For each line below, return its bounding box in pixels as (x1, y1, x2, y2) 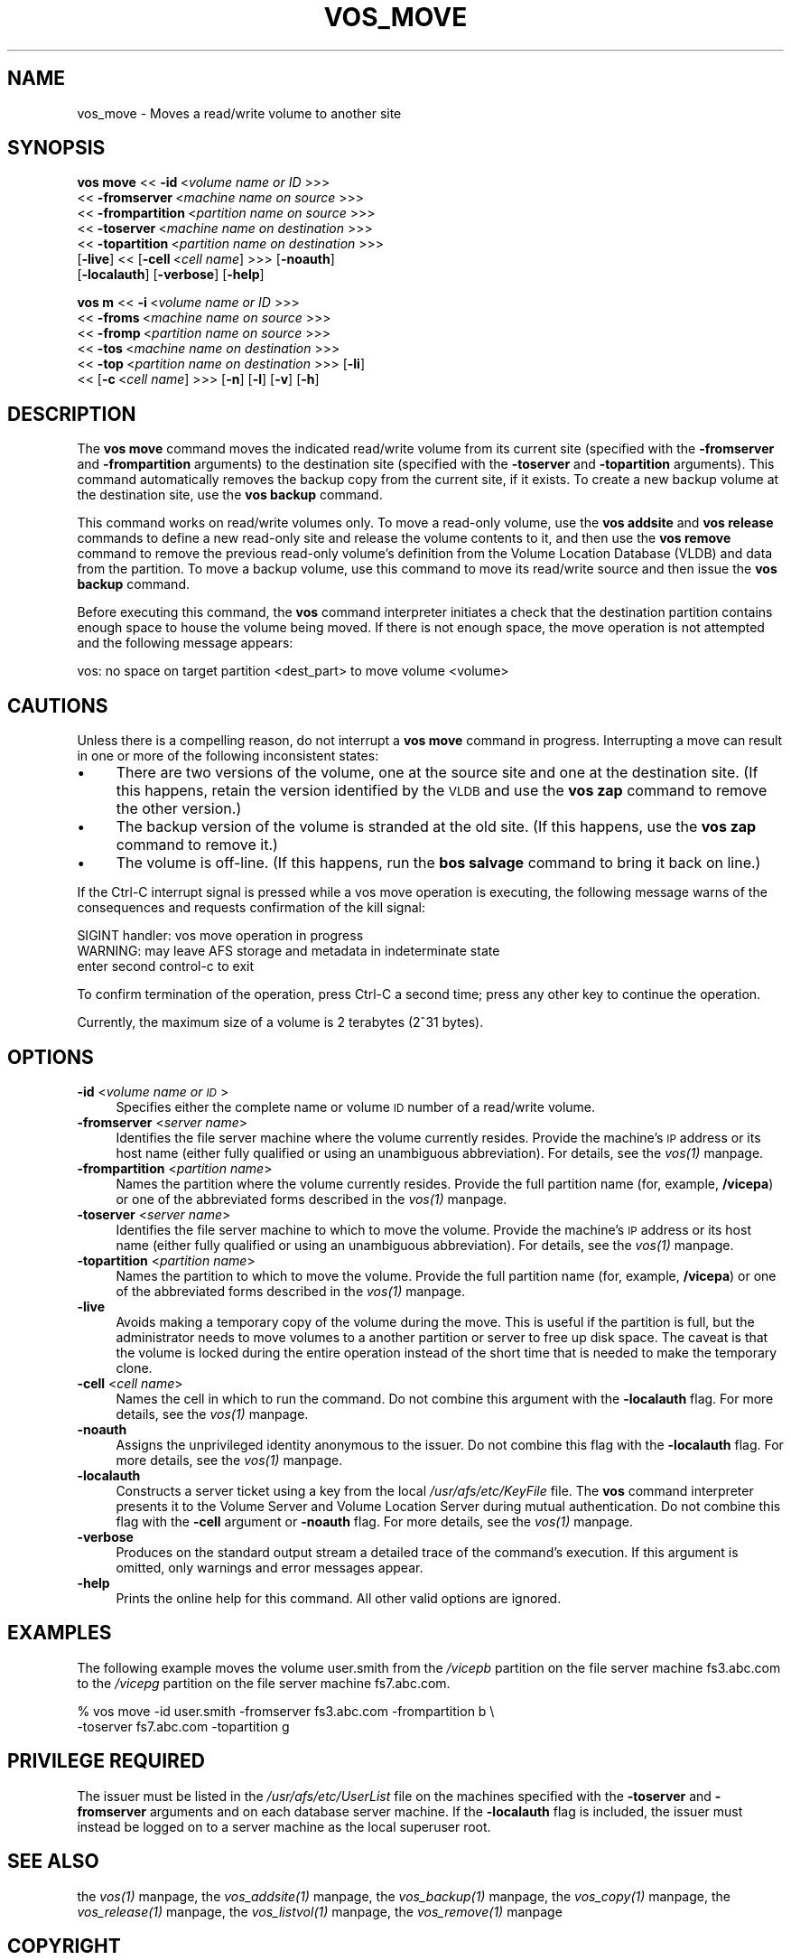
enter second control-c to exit (77, 958, 255, 975)
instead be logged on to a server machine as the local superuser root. (77, 1818, 491, 1834)
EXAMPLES (7, 1621, 112, 1645)
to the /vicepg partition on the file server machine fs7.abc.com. (77, 1675, 451, 1691)
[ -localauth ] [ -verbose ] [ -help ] (77, 266, 265, 283)
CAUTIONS (7, 694, 108, 717)
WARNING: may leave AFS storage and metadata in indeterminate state (77, 943, 500, 959)
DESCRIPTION (7, 402, 136, 425)
